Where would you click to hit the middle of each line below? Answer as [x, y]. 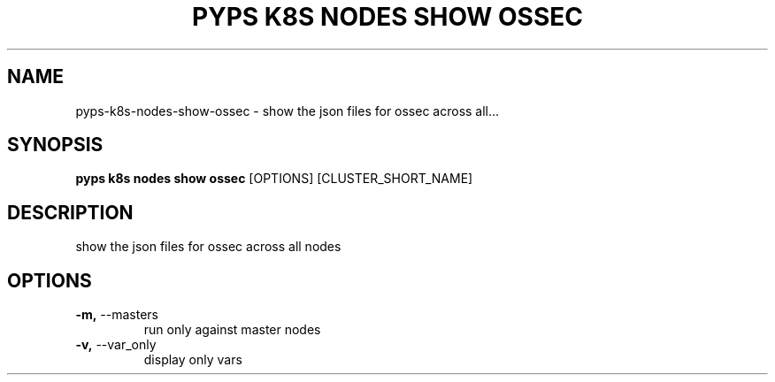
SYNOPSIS [55, 145]
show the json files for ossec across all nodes [208, 247]
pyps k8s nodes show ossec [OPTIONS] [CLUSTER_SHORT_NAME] [274, 179]
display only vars [193, 360]
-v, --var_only [116, 345]
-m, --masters [117, 315]
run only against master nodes [232, 330]
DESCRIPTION [70, 212]
